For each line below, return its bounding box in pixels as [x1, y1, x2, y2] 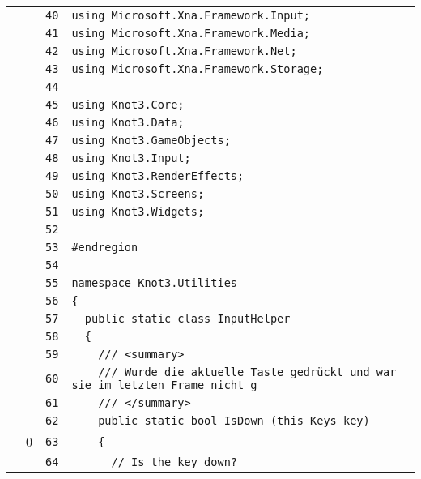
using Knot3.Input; [71, 152, 191, 165]
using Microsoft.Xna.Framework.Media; [71, 27, 311, 40]
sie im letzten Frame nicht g [71, 378, 257, 391]
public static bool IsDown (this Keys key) [98, 414, 370, 427]
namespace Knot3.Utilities [71, 276, 237, 289]
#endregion [71, 241, 138, 254]
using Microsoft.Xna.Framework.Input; [71, 9, 311, 22]
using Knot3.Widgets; [71, 205, 205, 218]
